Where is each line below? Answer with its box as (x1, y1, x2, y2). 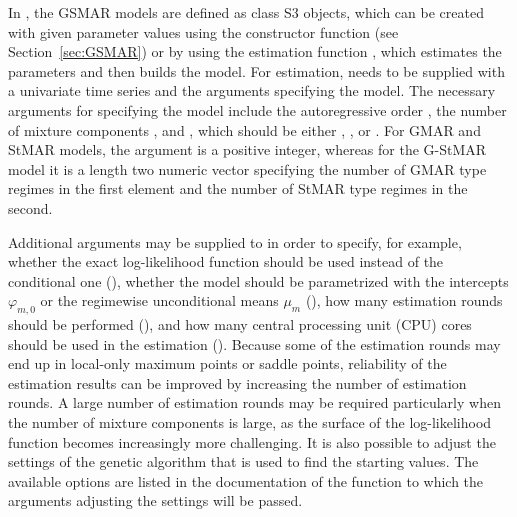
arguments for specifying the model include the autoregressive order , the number (8, 99, 507, 120)
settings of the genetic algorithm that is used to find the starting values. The (8, 451, 479, 472)
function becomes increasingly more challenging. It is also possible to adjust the (8, 431, 496, 452)
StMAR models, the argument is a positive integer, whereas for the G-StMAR (8, 139, 487, 160)
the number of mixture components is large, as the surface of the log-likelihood (8, 412, 492, 433)
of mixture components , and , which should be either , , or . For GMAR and (8, 119, 481, 140)
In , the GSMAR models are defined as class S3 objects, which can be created (8, 2, 484, 22)
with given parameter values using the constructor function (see (8, 21, 399, 42)
